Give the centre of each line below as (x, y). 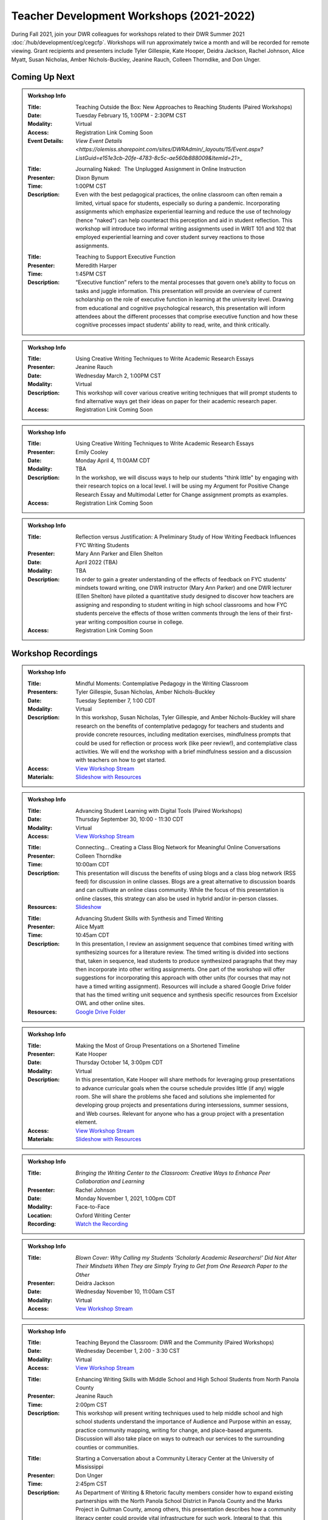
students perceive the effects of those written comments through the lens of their (177, 613)
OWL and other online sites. (110, 1003)
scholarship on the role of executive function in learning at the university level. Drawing (185, 299)
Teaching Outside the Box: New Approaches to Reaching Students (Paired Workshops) (184, 107)
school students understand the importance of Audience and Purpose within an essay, (184, 1422)
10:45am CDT (92, 935)
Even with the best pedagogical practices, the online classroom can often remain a (179, 195)
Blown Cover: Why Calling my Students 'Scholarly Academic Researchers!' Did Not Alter (186, 1257)
